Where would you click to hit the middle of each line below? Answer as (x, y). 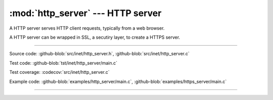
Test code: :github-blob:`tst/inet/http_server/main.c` (63, 63)
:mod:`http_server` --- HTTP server (85, 13)
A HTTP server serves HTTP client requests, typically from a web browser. (87, 28)
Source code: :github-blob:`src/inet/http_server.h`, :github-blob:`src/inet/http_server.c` (99, 54)
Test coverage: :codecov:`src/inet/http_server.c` (59, 72)
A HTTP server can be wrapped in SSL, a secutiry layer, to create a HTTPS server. (95, 37)
